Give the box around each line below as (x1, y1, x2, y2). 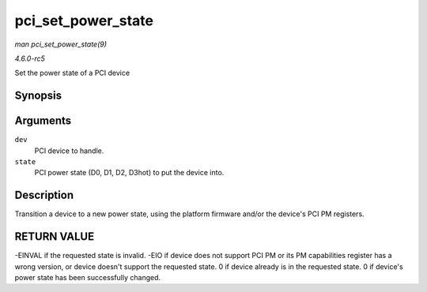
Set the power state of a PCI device (14, 68, 130, 78)
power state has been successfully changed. (14, 273, 161, 283)
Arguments (14, 114, 72, 128)
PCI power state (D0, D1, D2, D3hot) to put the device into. (34, 168, 225, 178)
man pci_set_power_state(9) (14, 39, 107, 49)
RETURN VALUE (14, 230, 95, 244)
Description (14, 189, 74, 202)
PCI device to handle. (34, 146, 104, 155)
